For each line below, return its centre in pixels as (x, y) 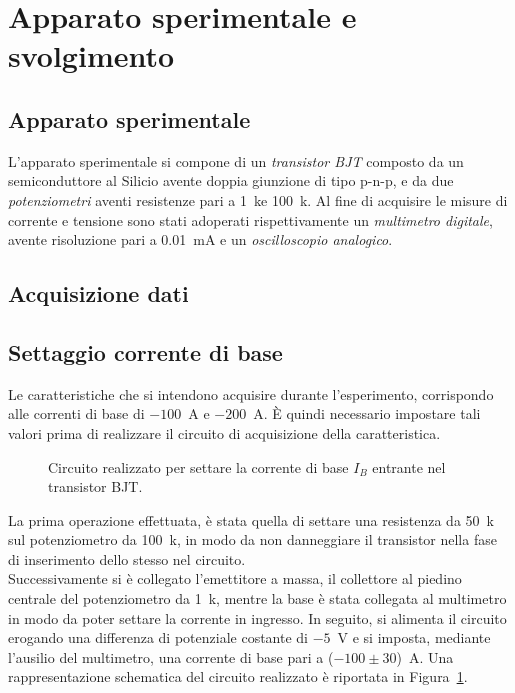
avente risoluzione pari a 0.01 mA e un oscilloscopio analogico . (200, 239)
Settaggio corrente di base (145, 351)
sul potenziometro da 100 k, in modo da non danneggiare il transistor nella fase (252, 539)
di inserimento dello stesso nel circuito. (127, 558)
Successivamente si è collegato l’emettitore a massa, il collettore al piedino (235, 578)
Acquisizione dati (98, 293)
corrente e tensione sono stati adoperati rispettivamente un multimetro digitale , (250, 219)
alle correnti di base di (76, 413)
